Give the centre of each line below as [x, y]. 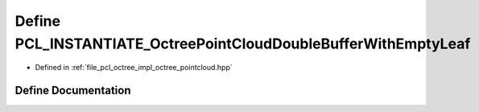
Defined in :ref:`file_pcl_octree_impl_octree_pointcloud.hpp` [134, 68]
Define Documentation [73, 91]
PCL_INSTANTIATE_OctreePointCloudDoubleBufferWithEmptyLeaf [243, 44]
